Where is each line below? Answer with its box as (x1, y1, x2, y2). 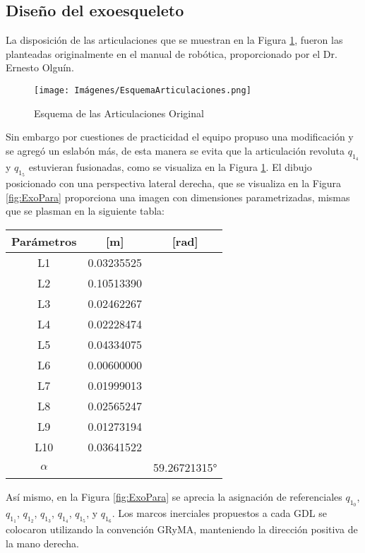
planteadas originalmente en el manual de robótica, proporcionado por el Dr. (6, 46, 337, 61)
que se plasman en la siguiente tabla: (6, 203, 164, 218)
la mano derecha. (6, 536, 79, 551)
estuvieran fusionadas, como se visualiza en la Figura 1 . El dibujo (28, 160, 312, 174)
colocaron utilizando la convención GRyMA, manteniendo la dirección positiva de (6, 522, 358, 537)
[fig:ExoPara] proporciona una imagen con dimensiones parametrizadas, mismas (6, 189, 350, 204)
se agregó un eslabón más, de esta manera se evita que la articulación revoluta (6, 143, 345, 157)
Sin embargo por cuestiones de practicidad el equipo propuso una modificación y (6, 129, 354, 144)
